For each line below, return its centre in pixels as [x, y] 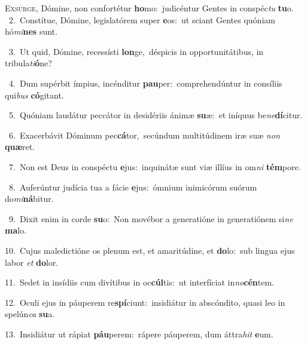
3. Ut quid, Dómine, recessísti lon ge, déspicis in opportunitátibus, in [136, 51]
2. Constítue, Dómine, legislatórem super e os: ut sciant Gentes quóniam [142, 19]
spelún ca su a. [30, 314]
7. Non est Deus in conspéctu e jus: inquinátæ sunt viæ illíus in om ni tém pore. [155, 166]
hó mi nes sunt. [31, 31]
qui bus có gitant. [34, 95]
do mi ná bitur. [29, 199]
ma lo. [16, 230]
